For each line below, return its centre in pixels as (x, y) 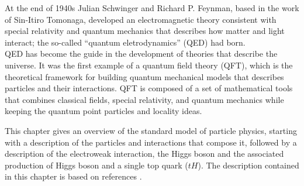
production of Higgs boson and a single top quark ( (96, 165)
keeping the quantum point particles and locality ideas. (103, 111)
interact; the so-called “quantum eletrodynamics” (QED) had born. (125, 42)
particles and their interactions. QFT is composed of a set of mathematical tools (149, 88)
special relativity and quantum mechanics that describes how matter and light (145, 31)
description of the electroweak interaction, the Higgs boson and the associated (144, 154)
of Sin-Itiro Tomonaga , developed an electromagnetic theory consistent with (141, 19)
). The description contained (248, 165)
